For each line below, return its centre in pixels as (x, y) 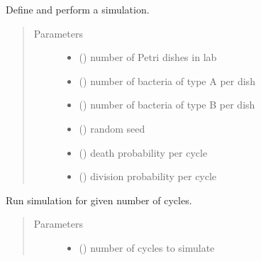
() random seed (112, 128)
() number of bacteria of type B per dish (167, 105)
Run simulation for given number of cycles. (99, 200)
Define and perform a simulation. (78, 9)
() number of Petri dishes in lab (148, 57)
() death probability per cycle (143, 152)
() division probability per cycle (148, 176)
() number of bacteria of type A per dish (167, 80)
